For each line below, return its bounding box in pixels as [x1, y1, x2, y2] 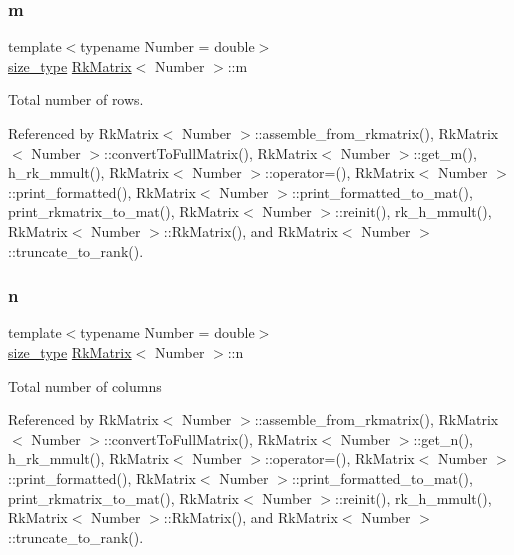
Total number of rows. [8, 89, 144, 110]
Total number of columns [8, 375, 162, 396]
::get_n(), [413, 428, 473, 449]
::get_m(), [413, 142, 477, 163]
